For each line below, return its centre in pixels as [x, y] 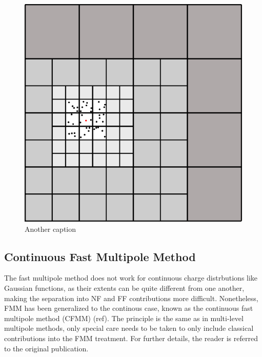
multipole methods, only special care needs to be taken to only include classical [129, 328]
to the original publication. [46, 348]
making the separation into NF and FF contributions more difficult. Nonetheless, [131, 298]
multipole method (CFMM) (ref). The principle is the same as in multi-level [124, 318]
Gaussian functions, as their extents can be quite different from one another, [124, 287]
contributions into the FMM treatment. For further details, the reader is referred [131, 338]
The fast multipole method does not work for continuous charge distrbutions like [131, 278]
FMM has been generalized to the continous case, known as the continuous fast [129, 308]
